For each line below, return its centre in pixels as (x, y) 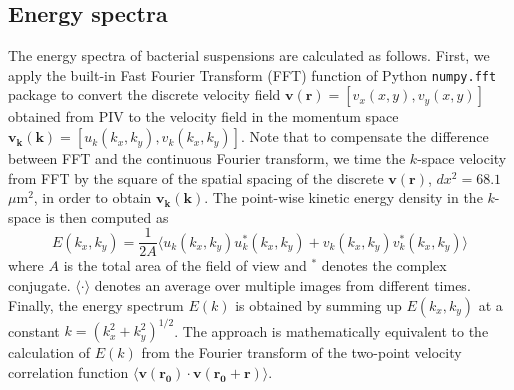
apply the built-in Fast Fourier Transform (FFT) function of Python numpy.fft (252, 74)
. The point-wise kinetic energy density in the (343, 197)
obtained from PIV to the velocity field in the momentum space (203, 116)
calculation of (49, 352)
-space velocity (462, 158)
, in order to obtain (92, 197)
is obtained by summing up (318, 304)
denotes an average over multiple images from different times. (282, 285)
